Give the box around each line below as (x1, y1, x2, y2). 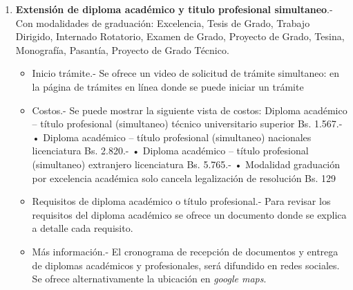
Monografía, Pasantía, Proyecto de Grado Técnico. (15, 42, 229, 57)
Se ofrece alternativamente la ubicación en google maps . (32, 271, 267, 286)
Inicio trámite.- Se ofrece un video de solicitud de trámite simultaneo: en (32, 66, 339, 80)
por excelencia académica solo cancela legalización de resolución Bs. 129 (32, 170, 336, 185)
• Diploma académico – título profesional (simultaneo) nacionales (32, 129, 312, 144)
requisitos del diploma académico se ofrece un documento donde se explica (32, 207, 347, 221)
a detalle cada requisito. (32, 221, 133, 235)
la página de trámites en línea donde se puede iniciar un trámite (32, 79, 304, 93)
